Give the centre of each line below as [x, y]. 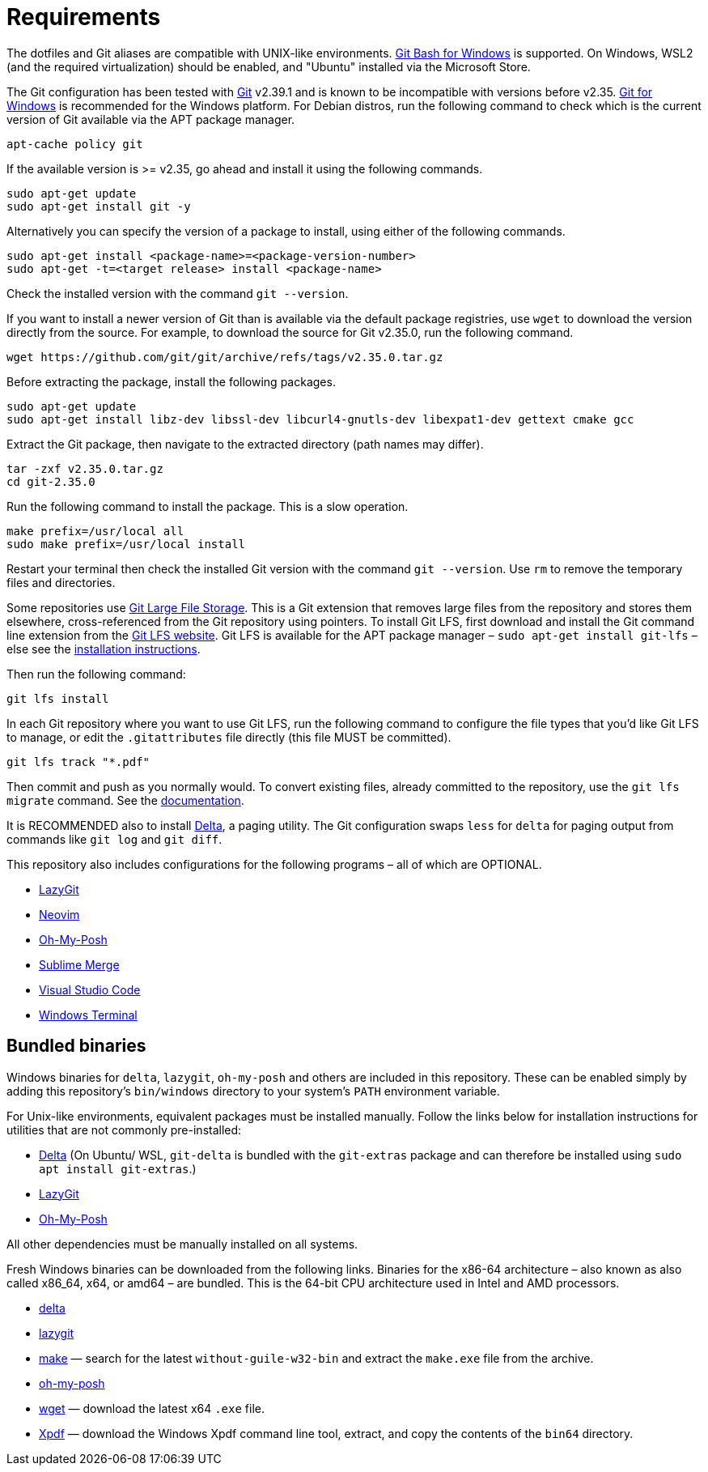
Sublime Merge [79, 964]
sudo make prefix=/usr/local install [126, 544]
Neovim [59, 914]
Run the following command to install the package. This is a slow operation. [208, 506]
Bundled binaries [76, 1046]
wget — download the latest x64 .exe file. [152, 1408]
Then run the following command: [96, 674]
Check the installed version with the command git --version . [178, 293]
